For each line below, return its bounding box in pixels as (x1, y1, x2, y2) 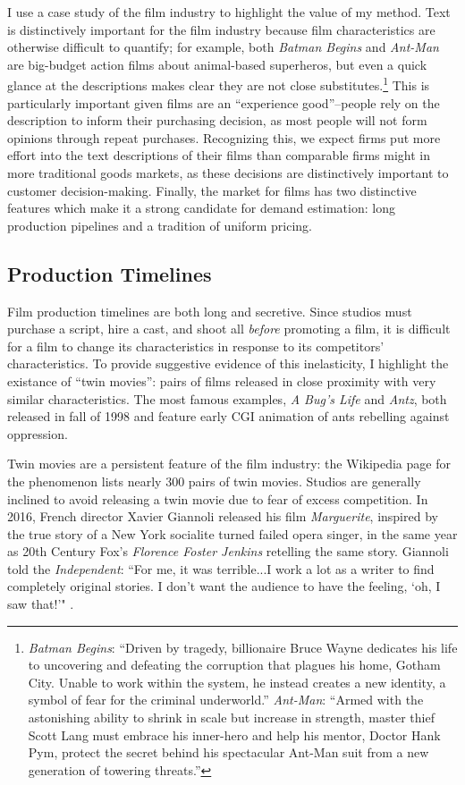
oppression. (7, 424, 68, 443)
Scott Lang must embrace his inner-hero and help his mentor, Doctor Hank (28, 725, 441, 744)
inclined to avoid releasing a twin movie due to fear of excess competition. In (7, 489, 428, 508)
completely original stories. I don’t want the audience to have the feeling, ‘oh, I (7, 577, 441, 595)
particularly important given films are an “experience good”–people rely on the (7, 93, 440, 112)
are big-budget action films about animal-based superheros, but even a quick (7, 55, 427, 73)
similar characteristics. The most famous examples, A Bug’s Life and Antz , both (7, 389, 447, 408)
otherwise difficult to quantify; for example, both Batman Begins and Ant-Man (7, 38, 439, 56)
